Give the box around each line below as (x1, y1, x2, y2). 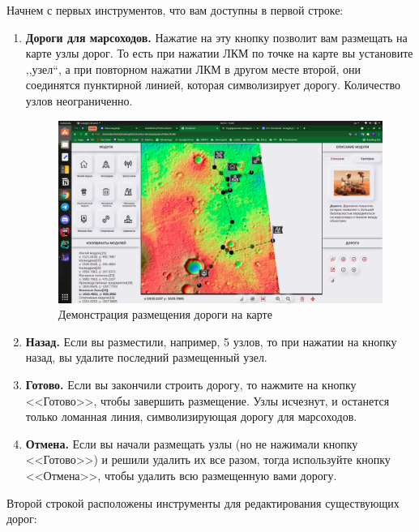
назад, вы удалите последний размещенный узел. (25, 349, 267, 366)
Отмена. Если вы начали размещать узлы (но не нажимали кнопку (25, 435, 358, 452)
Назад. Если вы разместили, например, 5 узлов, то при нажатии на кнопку (25, 332, 397, 350)
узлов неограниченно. (25, 92, 133, 109)
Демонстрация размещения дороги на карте (58, 306, 272, 323)
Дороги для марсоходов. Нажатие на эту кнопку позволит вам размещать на (25, 28, 408, 45)
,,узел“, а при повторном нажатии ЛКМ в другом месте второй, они (25, 60, 361, 77)
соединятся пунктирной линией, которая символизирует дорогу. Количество (25, 76, 400, 93)
